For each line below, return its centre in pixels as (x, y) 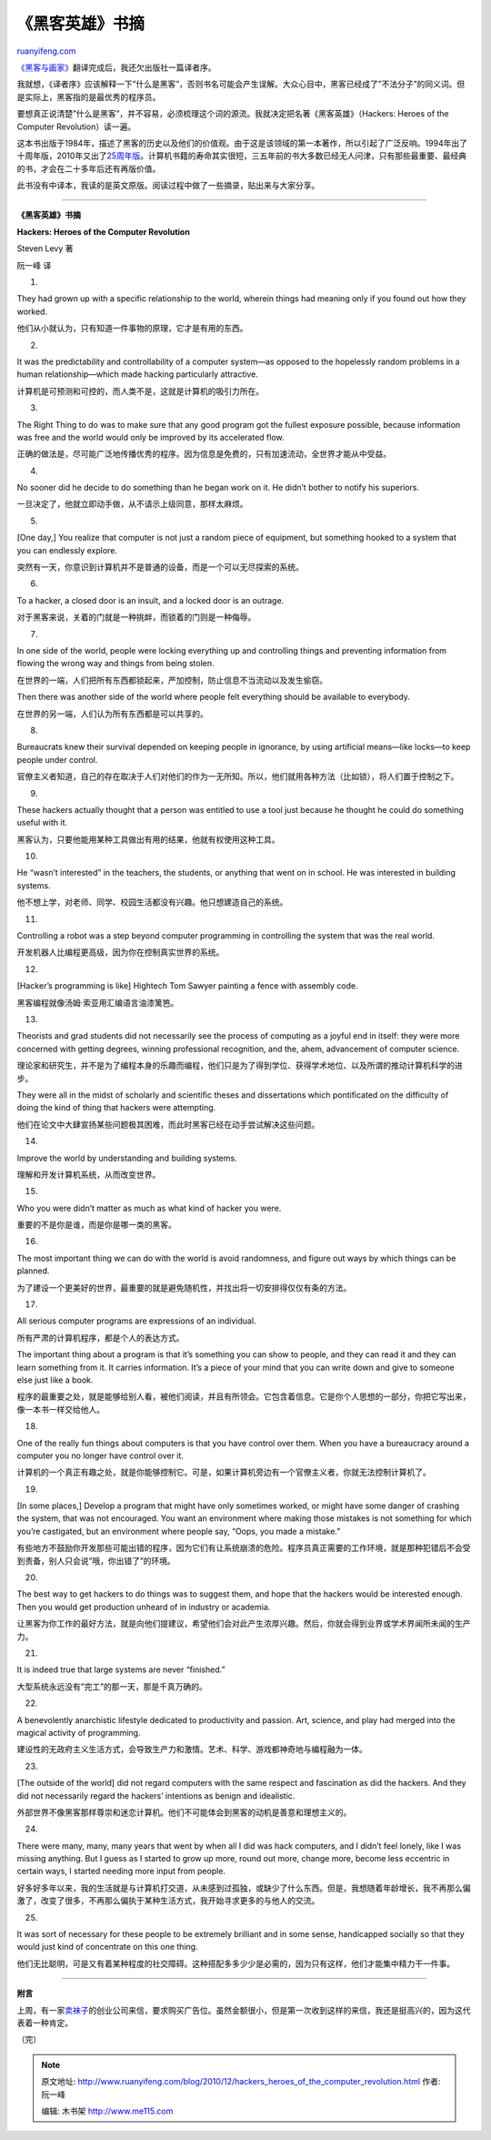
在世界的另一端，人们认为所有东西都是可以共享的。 (112, 714)
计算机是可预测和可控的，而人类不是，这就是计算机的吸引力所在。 (140, 390)
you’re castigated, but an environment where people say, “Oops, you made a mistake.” (179, 1531)
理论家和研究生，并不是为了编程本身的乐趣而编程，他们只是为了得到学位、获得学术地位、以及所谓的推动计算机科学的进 (240, 1066)
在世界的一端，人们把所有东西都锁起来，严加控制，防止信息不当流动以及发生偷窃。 (172, 680)
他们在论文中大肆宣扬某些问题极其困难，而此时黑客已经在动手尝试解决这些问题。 (168, 1124)
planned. (33, 1271)
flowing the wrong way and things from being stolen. (115, 664)
